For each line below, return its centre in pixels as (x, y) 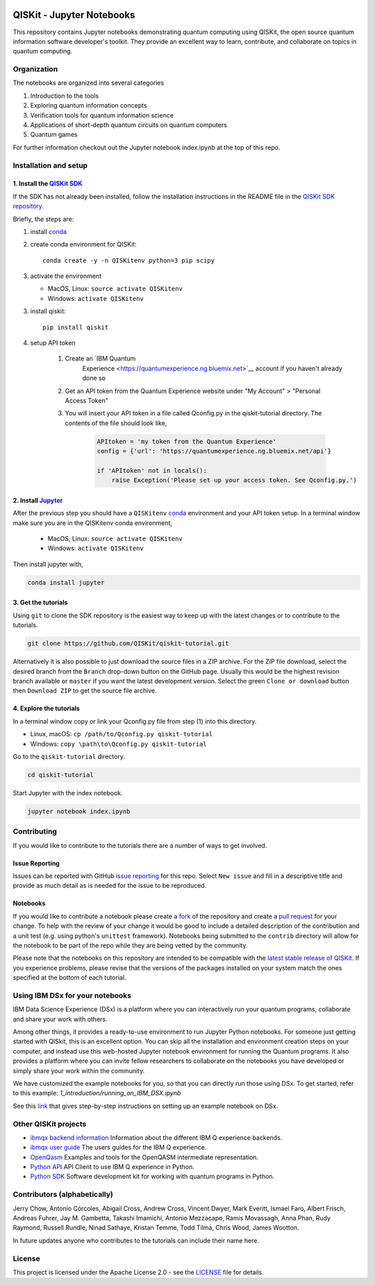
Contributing (35, 831)
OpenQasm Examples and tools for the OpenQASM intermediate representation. (144, 1157)
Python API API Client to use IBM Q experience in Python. (112, 1167)
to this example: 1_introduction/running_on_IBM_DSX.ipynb (97, 1093)
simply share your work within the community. (79, 1070)
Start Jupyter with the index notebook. (68, 793)
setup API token (53, 343)
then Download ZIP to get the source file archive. (85, 690)
